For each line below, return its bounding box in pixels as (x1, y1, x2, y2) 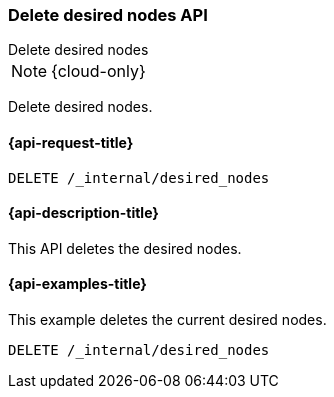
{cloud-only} (51, 61, 146, 82)
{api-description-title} (8, 204, 159, 222)
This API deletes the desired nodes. (8, 239, 242, 257)
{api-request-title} (8, 133, 134, 151)
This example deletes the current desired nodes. (8, 311, 327, 329)
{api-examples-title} (8, 275, 147, 293)
